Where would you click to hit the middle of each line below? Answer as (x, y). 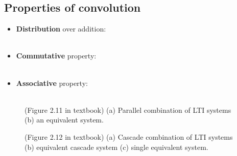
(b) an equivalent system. (64, 120)
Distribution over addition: (61, 29)
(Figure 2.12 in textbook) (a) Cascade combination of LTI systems (129, 136)
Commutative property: (56, 56)
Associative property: (52, 83)
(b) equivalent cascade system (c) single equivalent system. (116, 147)
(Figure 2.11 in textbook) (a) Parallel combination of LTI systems (128, 110)
